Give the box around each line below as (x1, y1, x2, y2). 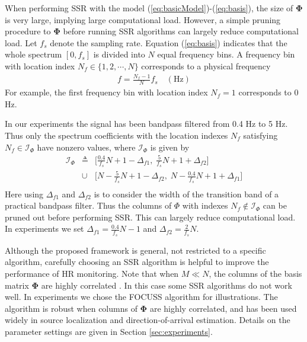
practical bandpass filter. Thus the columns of (5, 199, 172, 212)
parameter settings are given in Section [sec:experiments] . (5, 325, 213, 337)
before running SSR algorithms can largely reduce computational (63, 25, 299, 37)
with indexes (182, 199, 228, 212)
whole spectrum (5, 48, 62, 60)
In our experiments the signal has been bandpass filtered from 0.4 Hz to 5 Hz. (5, 117, 288, 130)
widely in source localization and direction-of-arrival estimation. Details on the (5, 314, 290, 326)
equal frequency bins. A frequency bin (157, 48, 295, 60)
